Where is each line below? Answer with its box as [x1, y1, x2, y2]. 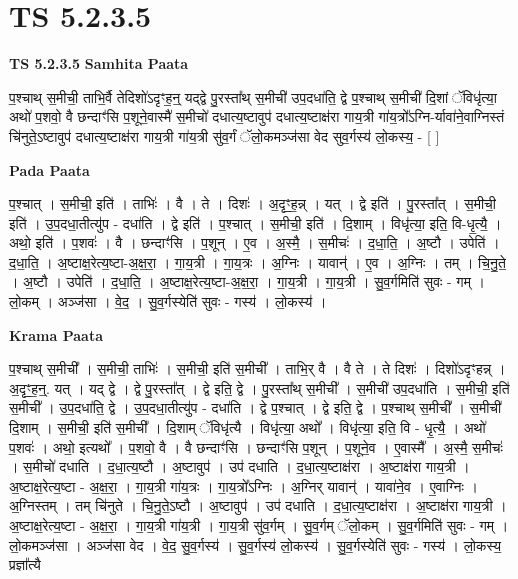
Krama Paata [9, 324, 103, 345]
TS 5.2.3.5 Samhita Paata [9, 53, 189, 74]
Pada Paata [9, 159, 90, 180]
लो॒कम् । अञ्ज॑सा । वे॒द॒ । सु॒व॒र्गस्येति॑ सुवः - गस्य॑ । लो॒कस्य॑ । [9, 291, 327, 312]
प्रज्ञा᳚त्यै [9, 554, 41, 575]
